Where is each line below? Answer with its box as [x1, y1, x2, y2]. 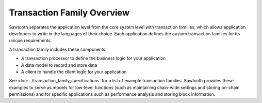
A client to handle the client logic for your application [21, 69, 127, 74]
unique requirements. [9, 38, 52, 44]
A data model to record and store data [21, 62, 98, 68]
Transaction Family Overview [9, 7, 130, 18]
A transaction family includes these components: [9, 46, 107, 52]
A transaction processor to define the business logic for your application [21, 56, 166, 61]
